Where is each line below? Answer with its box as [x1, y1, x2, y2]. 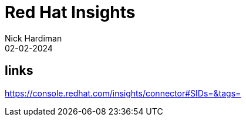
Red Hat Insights [5, 2, 136, 22]
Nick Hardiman [5, 33, 62, 43]
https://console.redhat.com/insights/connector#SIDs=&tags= [5, 88, 241, 98]
